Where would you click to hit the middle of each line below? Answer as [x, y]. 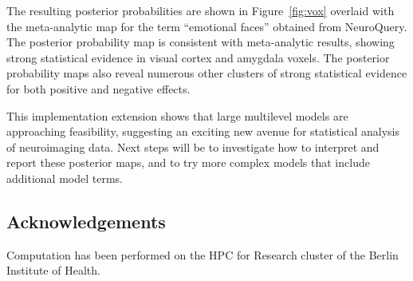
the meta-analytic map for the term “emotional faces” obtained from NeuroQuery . [207, 26]
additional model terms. [65, 178]
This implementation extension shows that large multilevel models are [177, 115]
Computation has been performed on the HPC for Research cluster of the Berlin [203, 254]
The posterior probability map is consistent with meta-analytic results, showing [201, 42]
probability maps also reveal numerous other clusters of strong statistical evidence [207, 73]
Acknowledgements [86, 221]
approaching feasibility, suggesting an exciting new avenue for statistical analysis [203, 131]
